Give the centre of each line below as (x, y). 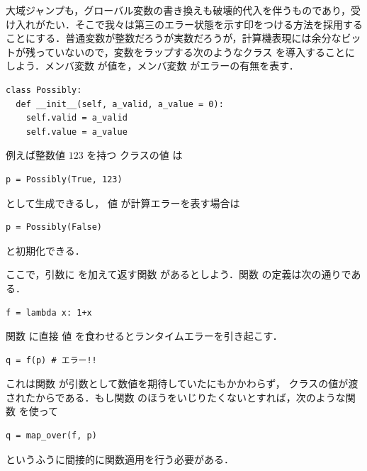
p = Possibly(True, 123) (64, 179)
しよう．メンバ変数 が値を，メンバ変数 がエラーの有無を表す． (152, 66)
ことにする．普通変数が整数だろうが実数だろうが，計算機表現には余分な (174, 38)
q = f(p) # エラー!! (51, 360)
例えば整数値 (35, 155)
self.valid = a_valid (77, 118)
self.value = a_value (77, 132)
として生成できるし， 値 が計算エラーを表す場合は (123, 203)
